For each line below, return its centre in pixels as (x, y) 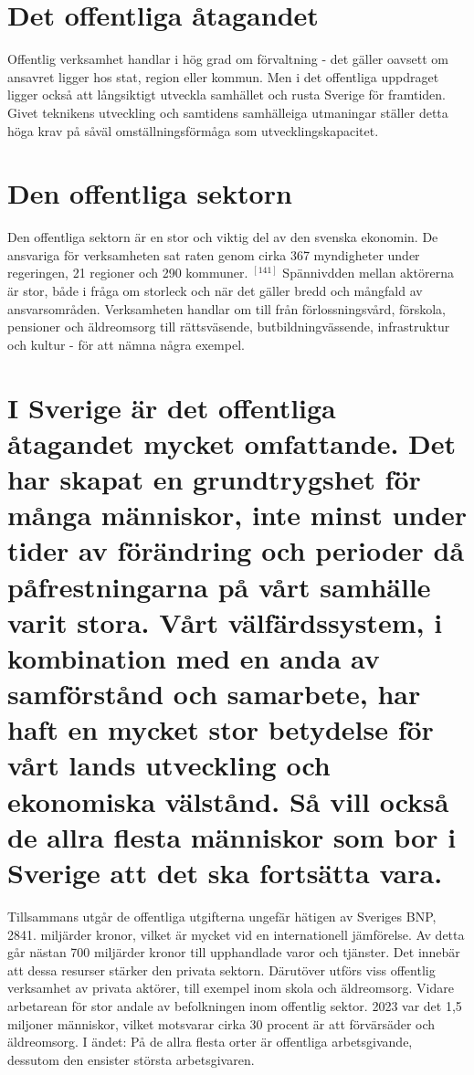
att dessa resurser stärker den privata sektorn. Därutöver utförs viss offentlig (221, 970)
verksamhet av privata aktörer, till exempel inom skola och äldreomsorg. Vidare (231, 988)
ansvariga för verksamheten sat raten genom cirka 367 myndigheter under (214, 254)
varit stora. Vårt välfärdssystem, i (225, 622)
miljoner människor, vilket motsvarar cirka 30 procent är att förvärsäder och (221, 1023)
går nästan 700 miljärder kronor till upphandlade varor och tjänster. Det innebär (234, 952)
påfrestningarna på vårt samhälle (219, 586)
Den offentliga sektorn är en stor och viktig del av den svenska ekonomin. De (223, 237)
